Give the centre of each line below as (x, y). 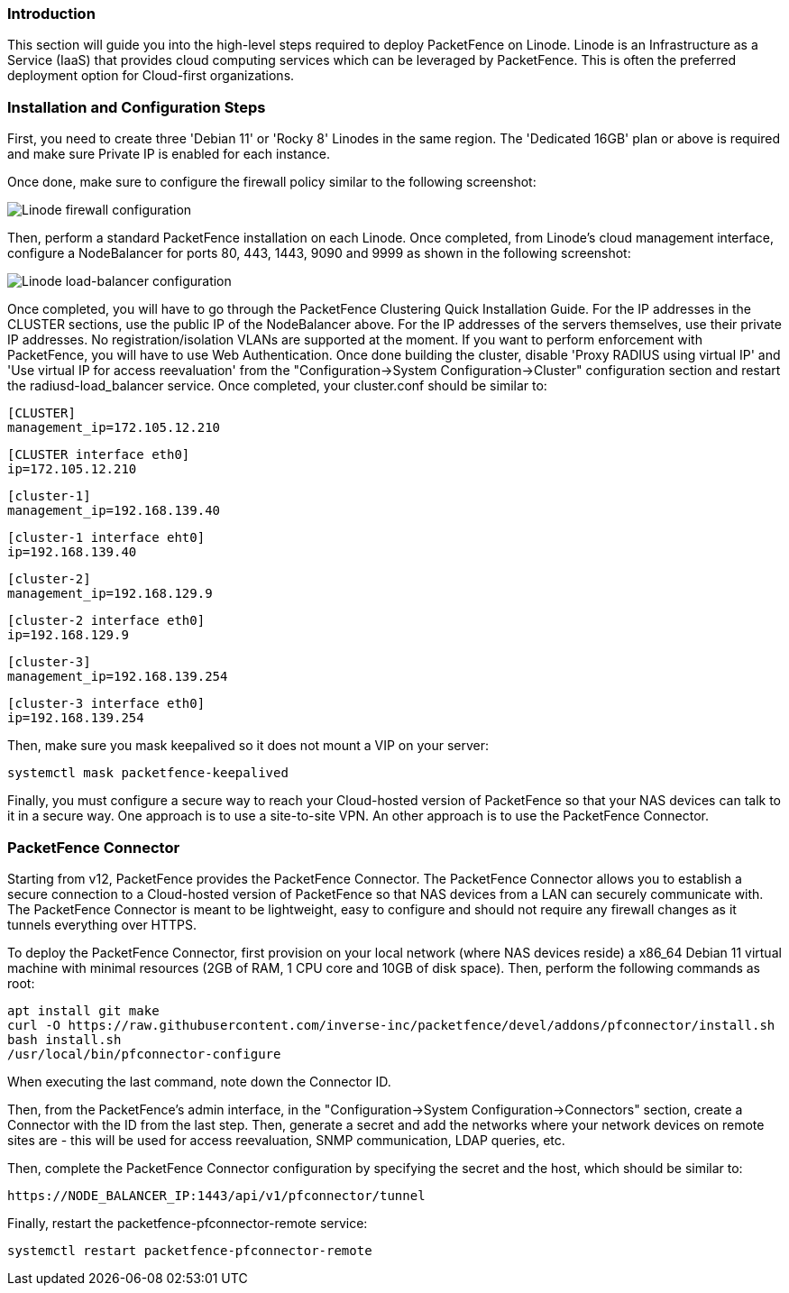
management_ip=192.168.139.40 (114, 511)
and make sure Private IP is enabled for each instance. (169, 154)
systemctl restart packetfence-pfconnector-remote (190, 1250)
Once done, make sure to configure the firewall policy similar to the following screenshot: (272, 182)
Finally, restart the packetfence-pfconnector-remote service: (188, 1223)
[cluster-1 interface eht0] (106, 538)
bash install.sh (64, 1039)
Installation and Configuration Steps (137, 107)
